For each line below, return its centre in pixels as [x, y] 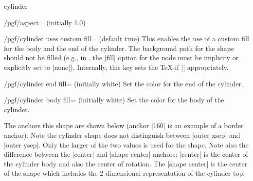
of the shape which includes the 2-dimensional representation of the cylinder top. [125, 173]
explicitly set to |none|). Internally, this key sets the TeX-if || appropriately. [116, 67]
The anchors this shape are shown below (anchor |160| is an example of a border [124, 125]
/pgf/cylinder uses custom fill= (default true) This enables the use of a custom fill [126, 39]
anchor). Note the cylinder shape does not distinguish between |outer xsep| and [122, 135]
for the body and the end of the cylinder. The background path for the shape [119, 48]
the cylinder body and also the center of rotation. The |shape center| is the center [126, 163]
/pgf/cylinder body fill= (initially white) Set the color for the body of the [114, 100]
